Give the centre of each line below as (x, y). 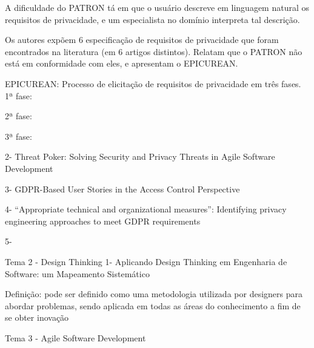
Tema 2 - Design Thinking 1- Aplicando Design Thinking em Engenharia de (146, 261)
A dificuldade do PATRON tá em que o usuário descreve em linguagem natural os (157, 7)
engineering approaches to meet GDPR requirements (103, 221)
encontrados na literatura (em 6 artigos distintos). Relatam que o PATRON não (154, 51)
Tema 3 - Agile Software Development (75, 337)
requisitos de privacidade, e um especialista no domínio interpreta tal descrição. (152, 19)
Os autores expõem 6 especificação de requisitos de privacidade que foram (142, 40)
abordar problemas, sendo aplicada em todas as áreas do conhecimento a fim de (153, 305)
